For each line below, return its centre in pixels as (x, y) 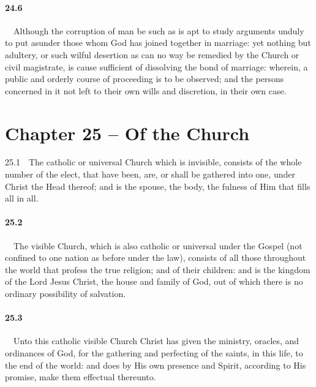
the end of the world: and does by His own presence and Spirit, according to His (156, 365)
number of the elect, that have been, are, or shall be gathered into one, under (150, 174)
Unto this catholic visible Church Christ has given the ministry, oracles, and (156, 341)
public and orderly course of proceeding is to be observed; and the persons (145, 79)
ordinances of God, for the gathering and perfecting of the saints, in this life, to (154, 353)
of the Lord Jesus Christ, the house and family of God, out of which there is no (154, 281)
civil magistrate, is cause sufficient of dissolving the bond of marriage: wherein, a (156, 66)
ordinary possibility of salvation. (66, 294)
